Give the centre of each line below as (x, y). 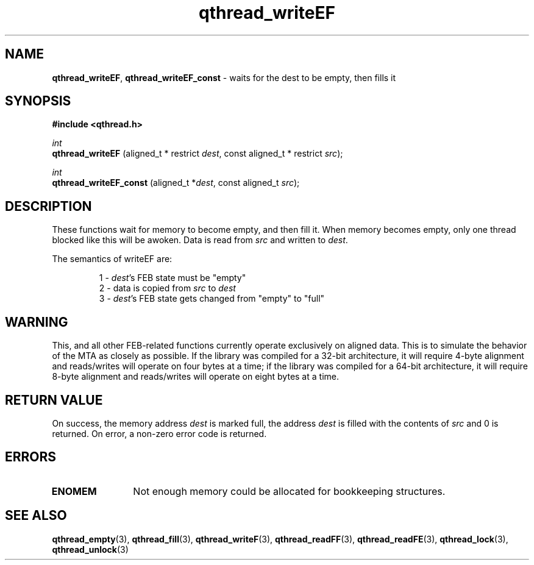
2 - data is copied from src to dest (167, 288)
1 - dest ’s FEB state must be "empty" (173, 278)
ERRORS (31, 457)
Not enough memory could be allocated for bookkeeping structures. (289, 491)
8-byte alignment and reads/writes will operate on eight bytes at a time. (195, 377)
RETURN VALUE (54, 400)
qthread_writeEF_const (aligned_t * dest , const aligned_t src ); (176, 183)
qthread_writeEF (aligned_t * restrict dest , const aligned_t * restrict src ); (198, 154)
